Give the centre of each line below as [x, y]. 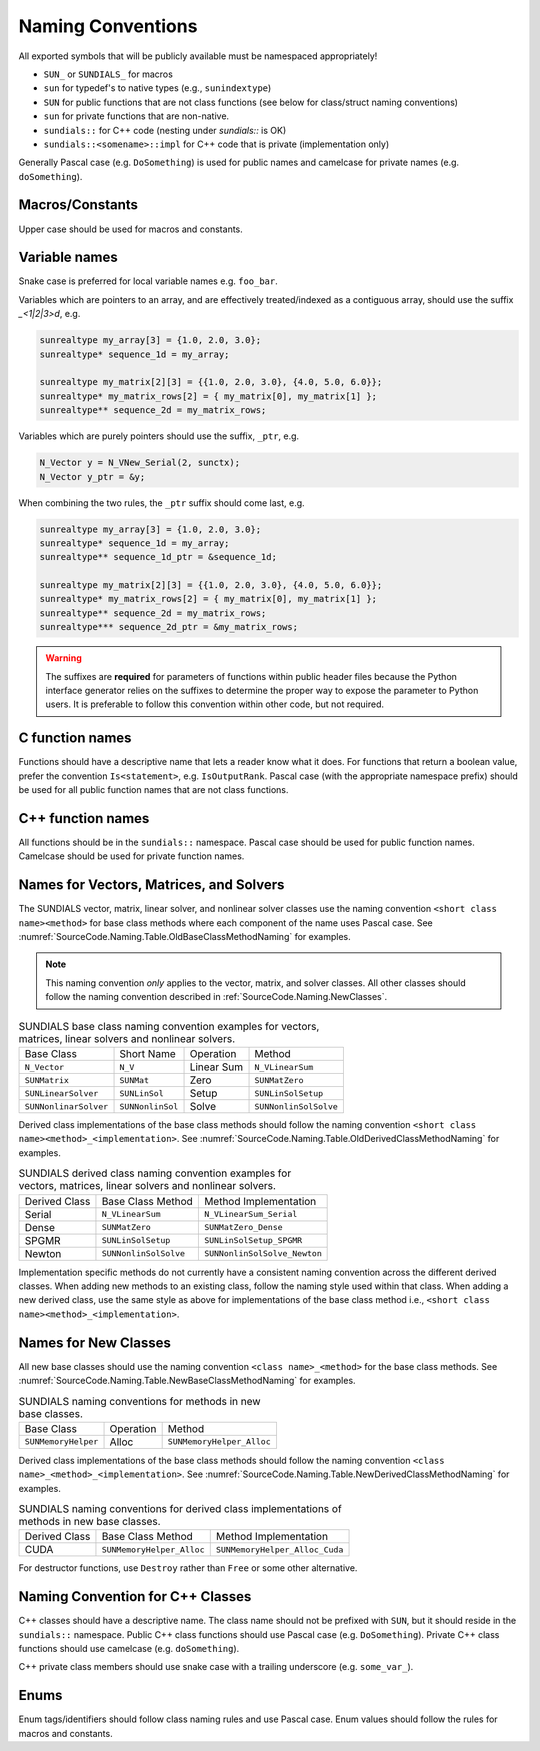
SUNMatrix [47, 1080]
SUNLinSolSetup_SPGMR [253, 1240]
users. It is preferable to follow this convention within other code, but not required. [215, 704]
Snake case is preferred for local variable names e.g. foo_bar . [148, 281]
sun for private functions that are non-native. [136, 116]
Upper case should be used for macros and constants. [131, 229]
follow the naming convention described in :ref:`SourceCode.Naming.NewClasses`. [216, 997]
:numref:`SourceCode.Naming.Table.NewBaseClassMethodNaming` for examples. [187, 1381]
